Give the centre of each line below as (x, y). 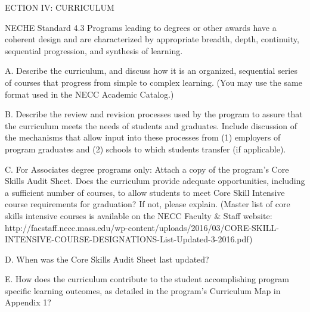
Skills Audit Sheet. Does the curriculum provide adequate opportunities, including (155, 181)
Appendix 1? (28, 302)
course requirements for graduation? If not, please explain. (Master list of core (148, 204)
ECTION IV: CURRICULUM (60, 7)
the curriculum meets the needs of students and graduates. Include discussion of (151, 125)
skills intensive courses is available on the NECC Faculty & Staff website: (139, 215)
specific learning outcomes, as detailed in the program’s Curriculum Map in (143, 290)
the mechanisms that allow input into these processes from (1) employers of (143, 137)
